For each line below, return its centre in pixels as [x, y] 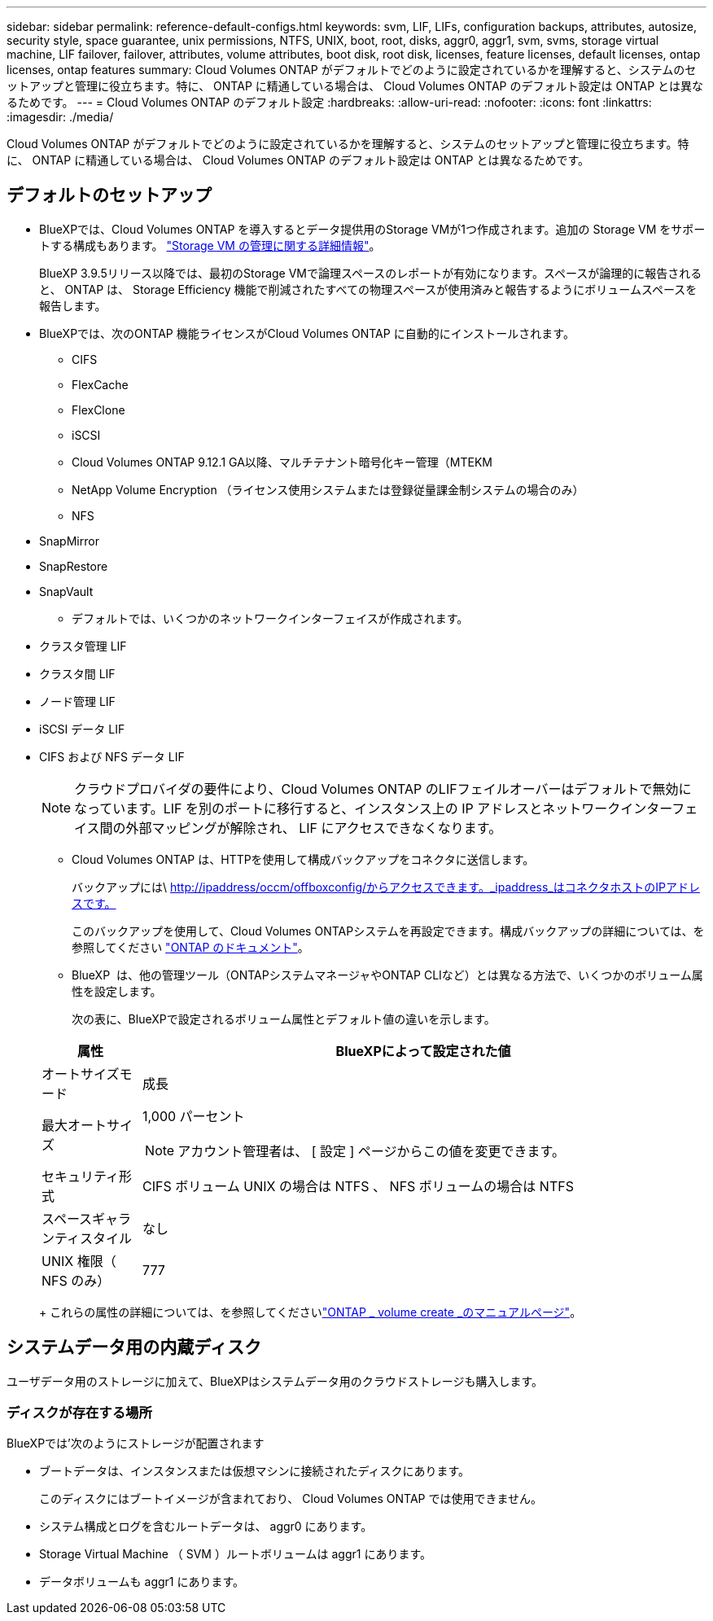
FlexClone [98, 410]
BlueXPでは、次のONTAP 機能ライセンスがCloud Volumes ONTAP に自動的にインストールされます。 [307, 333]
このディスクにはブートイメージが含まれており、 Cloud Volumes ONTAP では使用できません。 [291, 1499]
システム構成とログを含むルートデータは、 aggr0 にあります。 [206, 1527]
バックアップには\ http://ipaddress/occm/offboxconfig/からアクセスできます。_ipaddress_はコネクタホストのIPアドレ [386, 887]
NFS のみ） [76, 1280]
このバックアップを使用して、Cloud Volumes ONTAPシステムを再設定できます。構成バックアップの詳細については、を [388, 931]
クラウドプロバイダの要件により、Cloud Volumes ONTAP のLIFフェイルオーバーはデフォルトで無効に [383, 789]
